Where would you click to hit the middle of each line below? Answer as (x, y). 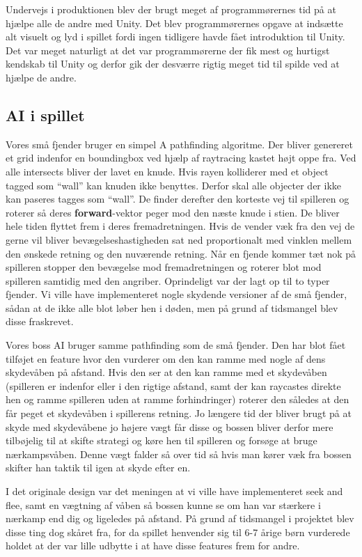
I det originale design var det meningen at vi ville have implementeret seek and (174, 491)
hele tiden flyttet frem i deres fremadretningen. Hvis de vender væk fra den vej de (180, 226)
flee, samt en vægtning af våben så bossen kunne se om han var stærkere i (163, 504)
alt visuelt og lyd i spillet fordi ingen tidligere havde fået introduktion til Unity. (175, 37)
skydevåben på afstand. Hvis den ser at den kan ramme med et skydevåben (166, 372)
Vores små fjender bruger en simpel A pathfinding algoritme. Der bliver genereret (179, 144)
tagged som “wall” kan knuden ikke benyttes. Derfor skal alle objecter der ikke (174, 185)
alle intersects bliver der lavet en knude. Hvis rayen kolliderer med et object (167, 171)
